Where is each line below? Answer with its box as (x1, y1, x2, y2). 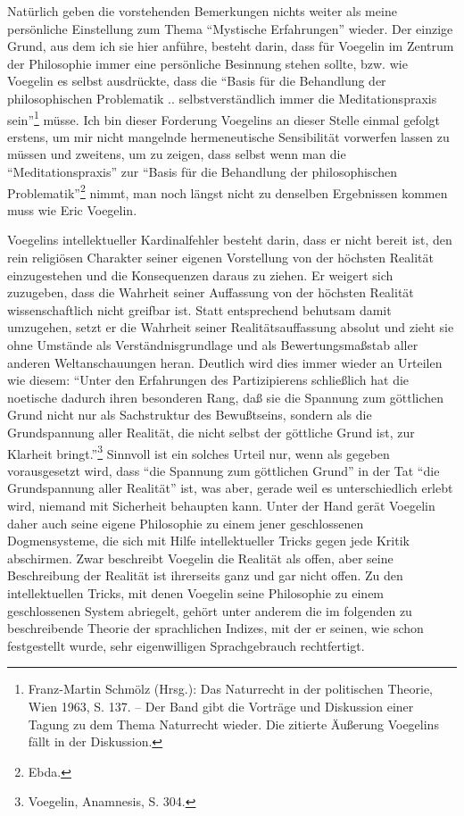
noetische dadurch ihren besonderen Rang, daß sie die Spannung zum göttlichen (7, 387, 444, 406)
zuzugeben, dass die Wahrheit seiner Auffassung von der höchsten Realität (7, 283, 414, 302)
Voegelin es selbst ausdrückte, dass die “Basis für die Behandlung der (7, 71, 386, 90)
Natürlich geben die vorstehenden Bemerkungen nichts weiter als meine (7, 2, 397, 20)
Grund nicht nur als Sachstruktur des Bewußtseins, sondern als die (7, 405, 372, 424)
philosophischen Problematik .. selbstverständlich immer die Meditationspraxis (7, 88, 437, 107)
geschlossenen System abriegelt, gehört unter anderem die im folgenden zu (7, 601, 412, 620)
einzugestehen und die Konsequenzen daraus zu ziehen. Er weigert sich (7, 265, 394, 284)
